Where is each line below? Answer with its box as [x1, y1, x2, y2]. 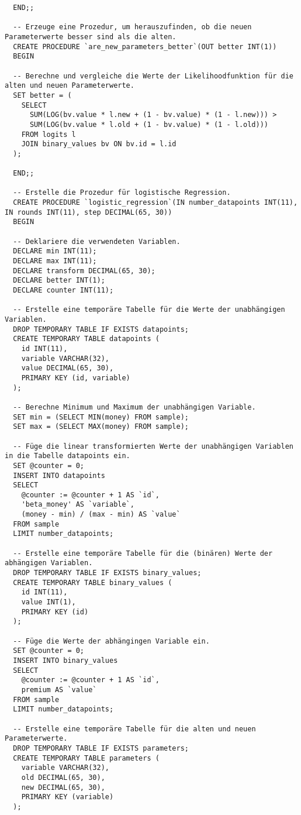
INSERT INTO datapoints [13, 471, 105, 480]
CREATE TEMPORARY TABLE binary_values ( [13, 578, 172, 587]
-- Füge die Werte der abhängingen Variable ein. [13, 637, 210, 645]
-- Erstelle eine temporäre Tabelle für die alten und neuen [13, 724, 256, 733]
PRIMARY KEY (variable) [21, 793, 114, 802]
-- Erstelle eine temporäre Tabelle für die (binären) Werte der [13, 549, 273, 558]
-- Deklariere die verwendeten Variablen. [13, 237, 181, 246]
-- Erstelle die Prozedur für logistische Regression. [13, 188, 231, 197]
